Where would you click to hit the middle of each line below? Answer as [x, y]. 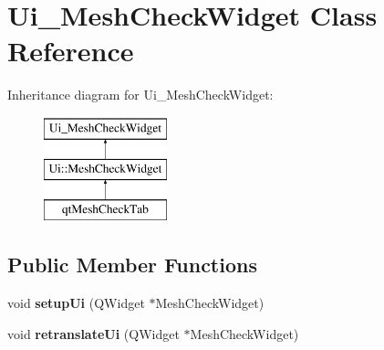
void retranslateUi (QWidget [93, 333]
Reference [71, 51]
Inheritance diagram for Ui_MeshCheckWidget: [140, 95]
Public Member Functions [132, 265]
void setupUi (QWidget [76, 303]
